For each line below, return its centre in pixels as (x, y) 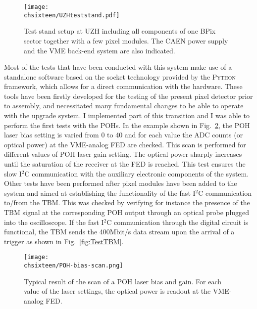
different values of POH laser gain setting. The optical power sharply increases (123, 154)
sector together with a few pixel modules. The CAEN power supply (126, 40)
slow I (13, 173)
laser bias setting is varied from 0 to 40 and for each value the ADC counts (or (124, 135)
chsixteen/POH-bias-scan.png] (74, 266)
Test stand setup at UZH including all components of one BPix (120, 31)
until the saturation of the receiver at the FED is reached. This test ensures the (125, 164)
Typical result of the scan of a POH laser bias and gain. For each (123, 281)
